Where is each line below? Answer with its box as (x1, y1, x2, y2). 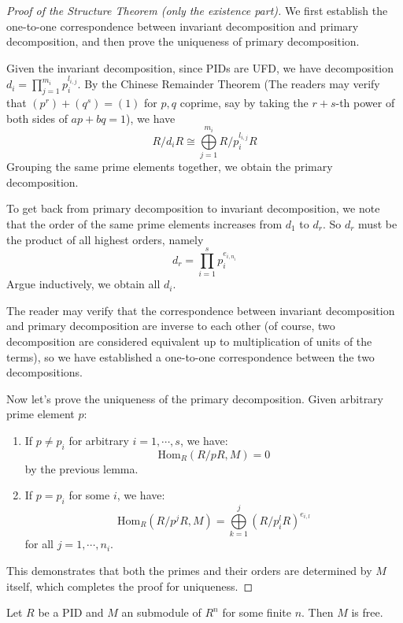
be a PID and (38, 604, 104, 621)
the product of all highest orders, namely (6, 231, 204, 247)
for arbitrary (68, 432, 129, 449)
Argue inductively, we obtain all (6, 276, 161, 292)
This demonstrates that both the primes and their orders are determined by (6, 562, 372, 578)
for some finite (222, 604, 291, 621)
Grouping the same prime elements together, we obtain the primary (6, 158, 333, 175)
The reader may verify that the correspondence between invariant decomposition (6, 302, 395, 318)
